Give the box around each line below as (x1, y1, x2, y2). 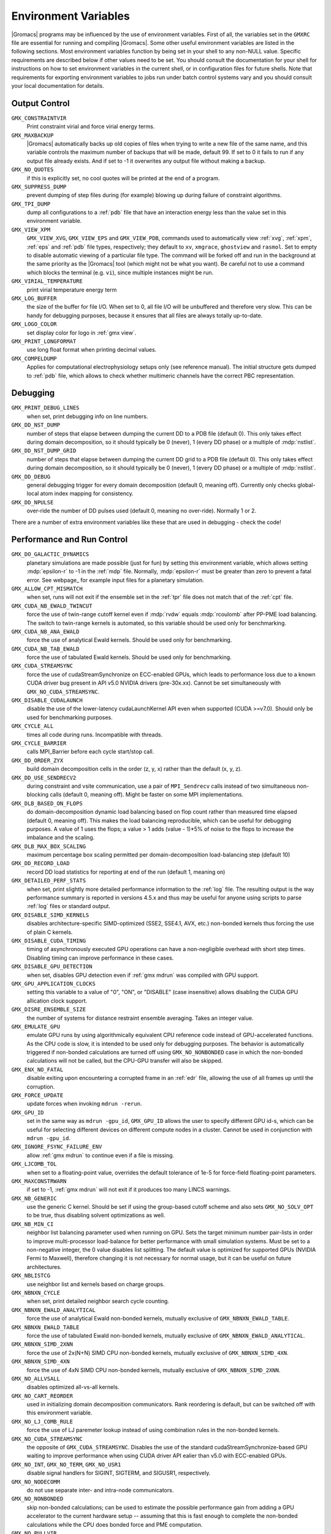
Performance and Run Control (11, 534, 128, 545)
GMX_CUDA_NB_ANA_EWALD (11, 628, 80, 635)
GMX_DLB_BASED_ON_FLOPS (11, 800, 83, 807)
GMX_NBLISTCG (11, 1272, 51, 1279)
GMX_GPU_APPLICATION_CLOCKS (11, 980, 96, 987)
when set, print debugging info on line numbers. (26, 412, 148, 420)
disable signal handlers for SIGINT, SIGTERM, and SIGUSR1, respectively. (26, 1470, 211, 1477)
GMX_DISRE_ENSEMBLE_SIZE (11, 1006, 86, 1013)
